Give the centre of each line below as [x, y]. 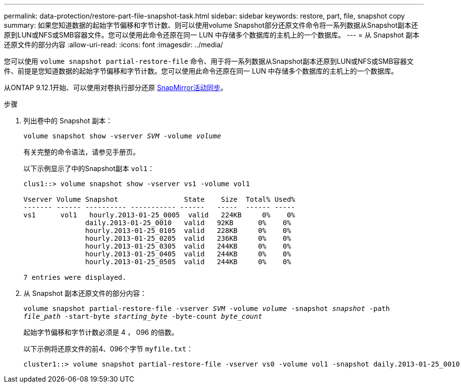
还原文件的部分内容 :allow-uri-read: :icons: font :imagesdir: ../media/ [114, 45]
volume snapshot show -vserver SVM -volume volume [122, 136]
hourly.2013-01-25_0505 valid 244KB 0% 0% [188, 262]
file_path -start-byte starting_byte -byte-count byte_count [143, 316]
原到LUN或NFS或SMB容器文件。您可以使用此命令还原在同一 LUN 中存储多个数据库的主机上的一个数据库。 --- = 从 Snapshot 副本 [212, 35]
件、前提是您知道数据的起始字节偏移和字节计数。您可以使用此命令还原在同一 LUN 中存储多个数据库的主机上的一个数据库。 [201, 71]
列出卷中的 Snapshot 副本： [68, 121]
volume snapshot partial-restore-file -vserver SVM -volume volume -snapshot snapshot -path [207, 309]
